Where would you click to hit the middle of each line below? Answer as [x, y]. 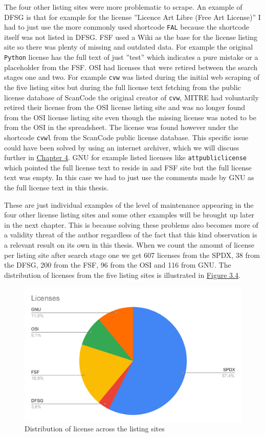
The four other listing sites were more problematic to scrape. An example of [123, 7]
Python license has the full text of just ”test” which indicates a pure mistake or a [131, 57]
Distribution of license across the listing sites [95, 429]
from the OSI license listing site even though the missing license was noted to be [130, 117]
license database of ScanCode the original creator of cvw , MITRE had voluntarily [131, 97]
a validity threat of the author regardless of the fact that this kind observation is [131, 235]
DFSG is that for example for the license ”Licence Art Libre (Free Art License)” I [132, 17]
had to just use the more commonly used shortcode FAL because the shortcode [127, 27]
